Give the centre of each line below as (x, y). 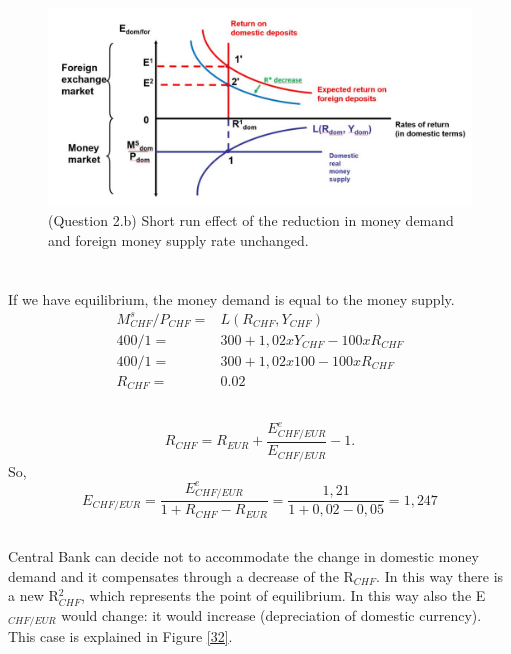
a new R (33, 595)
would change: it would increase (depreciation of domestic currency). (271, 614)
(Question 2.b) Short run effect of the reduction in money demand (251, 220)
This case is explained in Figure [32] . (120, 636)
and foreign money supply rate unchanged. (178, 239)
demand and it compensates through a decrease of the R (181, 575)
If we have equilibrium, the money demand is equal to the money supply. (231, 298)
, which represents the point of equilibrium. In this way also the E (283, 595)
